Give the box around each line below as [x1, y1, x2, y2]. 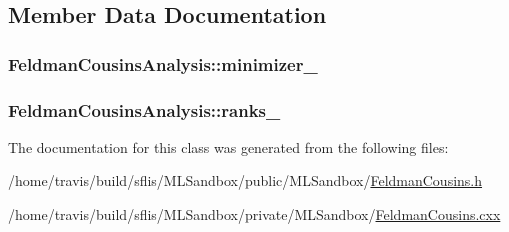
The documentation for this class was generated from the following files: [8, 136, 449, 157]
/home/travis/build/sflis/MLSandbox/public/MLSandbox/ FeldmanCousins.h [8, 170, 483, 191]
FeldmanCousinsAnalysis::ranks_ [8, 97, 281, 122]
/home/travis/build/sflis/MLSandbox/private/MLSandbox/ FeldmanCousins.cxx [8, 204, 501, 225]
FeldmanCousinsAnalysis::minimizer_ [8, 51, 318, 76]
